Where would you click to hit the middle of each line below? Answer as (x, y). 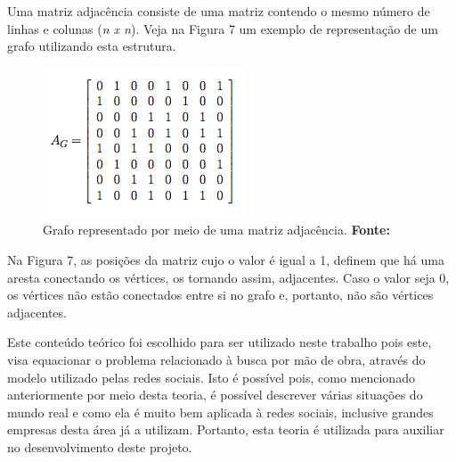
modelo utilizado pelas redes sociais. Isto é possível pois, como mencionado (211, 377)
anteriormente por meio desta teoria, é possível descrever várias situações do (215, 395)
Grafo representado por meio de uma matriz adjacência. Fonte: (216, 230)
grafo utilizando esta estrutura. (92, 46)
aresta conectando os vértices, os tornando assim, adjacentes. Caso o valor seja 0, (228, 277)
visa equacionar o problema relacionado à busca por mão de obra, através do (216, 359)
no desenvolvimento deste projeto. (100, 446)
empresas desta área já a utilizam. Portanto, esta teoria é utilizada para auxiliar (226, 429)
